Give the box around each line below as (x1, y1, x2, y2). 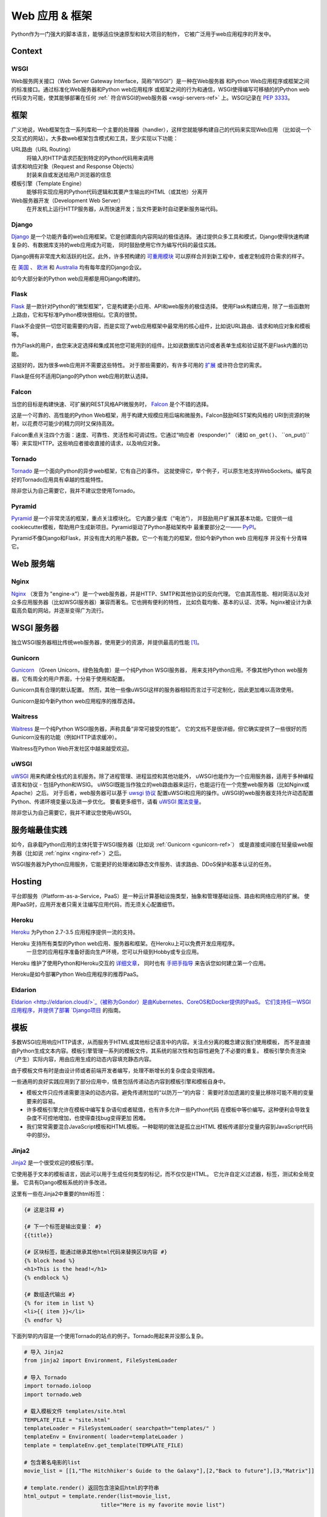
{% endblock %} (24, 1274, 69, 1281)
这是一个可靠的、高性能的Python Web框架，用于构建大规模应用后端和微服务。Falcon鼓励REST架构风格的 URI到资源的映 (11, 411, 310, 419)
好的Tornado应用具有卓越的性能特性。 (11, 476, 107, 483)
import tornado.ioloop (24, 1382, 91, 1390)
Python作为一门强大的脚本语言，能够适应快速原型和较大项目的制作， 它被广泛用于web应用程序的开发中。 (11, 30, 275, 38)
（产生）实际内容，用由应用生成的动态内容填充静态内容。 (11, 1056, 154, 1063)
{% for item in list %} (24, 1299, 95, 1306)
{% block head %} (24, 1257, 76, 1264)
